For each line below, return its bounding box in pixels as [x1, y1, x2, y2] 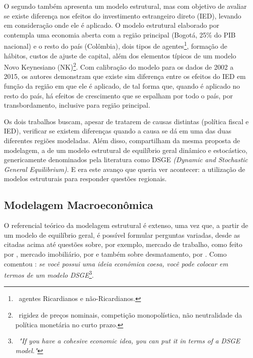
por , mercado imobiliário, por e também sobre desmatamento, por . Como [4, 248, 227, 259]
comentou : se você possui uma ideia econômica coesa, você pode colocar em [4, 258, 228, 268]
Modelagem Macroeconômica [4, 197, 153, 212]
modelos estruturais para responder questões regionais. [4, 173, 167, 184]
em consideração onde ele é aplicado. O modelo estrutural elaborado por [4, 20, 219, 30]
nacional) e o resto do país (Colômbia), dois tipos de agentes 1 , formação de [4, 39, 227, 51]
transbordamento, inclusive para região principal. [4, 100, 150, 110]
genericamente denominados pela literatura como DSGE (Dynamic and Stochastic [4, 154, 248, 165]
